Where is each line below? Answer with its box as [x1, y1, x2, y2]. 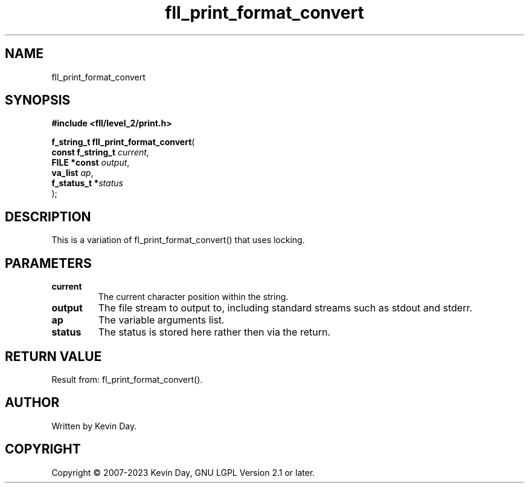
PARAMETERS [5, 255, 92, 271]
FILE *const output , [51, 157, 130, 168]
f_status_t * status [51, 178, 123, 189]
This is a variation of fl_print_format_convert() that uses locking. [51, 235, 305, 246]
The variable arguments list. [98, 314, 225, 327]
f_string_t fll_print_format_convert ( [51, 137, 195, 148]
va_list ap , [51, 168, 94, 178]
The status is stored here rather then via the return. [98, 326, 330, 339]
